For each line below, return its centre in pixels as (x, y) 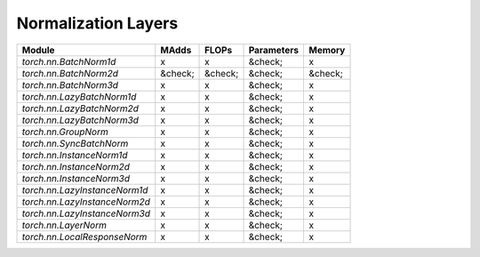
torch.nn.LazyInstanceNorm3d (86, 213)
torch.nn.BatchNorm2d (70, 73)
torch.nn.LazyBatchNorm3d (80, 120)
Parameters (274, 50)
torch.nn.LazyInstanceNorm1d (85, 189)
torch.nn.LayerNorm (64, 225)
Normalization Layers (97, 23)
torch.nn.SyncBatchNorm (75, 143)
